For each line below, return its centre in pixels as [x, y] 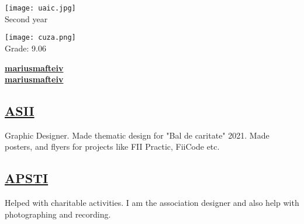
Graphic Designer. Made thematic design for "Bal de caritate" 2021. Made [137, 135]
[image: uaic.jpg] [40, 8]
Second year [26, 18]
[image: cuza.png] [40, 38]
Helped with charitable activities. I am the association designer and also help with [152, 203]
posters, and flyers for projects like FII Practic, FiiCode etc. [112, 147]
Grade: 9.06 [25, 48]
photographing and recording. [58, 214]
